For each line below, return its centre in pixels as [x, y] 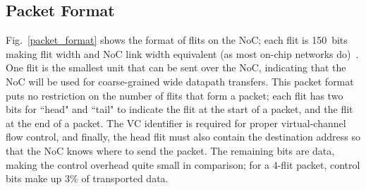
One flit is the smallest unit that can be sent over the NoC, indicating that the [176, 67]
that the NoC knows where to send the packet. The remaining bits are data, [170, 150]
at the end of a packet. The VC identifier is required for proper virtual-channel [176, 123]
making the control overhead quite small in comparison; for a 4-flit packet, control [183, 164]
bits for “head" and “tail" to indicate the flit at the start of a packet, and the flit [179, 109]
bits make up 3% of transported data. [87, 178]
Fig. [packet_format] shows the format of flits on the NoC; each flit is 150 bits [177, 40]
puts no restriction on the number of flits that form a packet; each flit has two [175, 95]
